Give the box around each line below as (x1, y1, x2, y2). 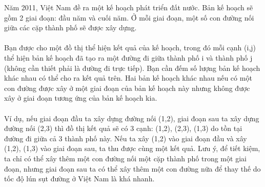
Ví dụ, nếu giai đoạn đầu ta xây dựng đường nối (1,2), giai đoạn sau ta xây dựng (4, 113, 259, 123)
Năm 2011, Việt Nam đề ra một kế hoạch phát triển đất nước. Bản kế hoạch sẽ (4, 2, 253, 12)
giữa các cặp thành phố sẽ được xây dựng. (4, 22, 137, 33)
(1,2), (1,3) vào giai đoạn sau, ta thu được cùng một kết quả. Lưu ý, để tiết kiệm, (4, 143, 260, 154)
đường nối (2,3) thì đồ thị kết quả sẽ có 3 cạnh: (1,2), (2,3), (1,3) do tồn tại (4, 123, 242, 134)
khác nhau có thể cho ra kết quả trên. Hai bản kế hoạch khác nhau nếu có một (4, 72, 252, 83)
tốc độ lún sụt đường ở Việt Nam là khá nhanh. (4, 173, 155, 184)
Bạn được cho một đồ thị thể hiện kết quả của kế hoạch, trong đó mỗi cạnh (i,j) (4, 42, 256, 53)
